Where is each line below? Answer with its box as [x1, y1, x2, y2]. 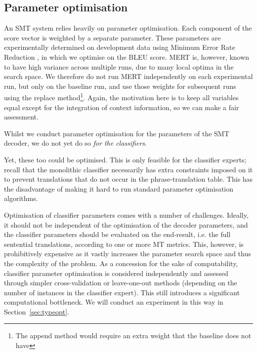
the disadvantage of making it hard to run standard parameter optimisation [4, 183, 234, 194]
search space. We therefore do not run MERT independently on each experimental [4, 71, 253, 81]
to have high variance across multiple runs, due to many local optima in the [4, 61, 234, 72]
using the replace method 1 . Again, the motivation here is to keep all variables [4, 91, 239, 103]
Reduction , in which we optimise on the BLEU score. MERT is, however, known [4, 51, 250, 62]
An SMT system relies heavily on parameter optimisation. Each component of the [4, 23, 252, 33]
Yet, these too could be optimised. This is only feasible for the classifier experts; [4, 154, 247, 164]
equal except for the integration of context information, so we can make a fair [4, 102, 239, 112]
